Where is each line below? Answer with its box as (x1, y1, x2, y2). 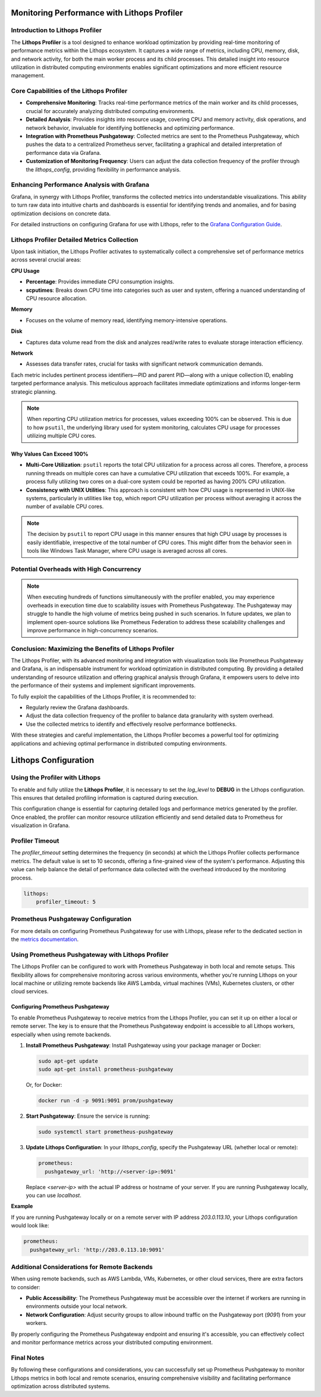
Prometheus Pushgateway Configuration (11, 915, 132, 923)
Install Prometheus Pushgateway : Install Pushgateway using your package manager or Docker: (26, 1041, 262, 1049)
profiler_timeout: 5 (36, 898, 96, 905)
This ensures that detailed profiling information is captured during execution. (11, 794, 199, 802)
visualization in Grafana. (11, 822, 70, 829)
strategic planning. (11, 388, 57, 395)
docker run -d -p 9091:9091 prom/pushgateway (38, 1097, 174, 1104)
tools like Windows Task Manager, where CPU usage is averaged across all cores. (27, 547, 228, 554)
